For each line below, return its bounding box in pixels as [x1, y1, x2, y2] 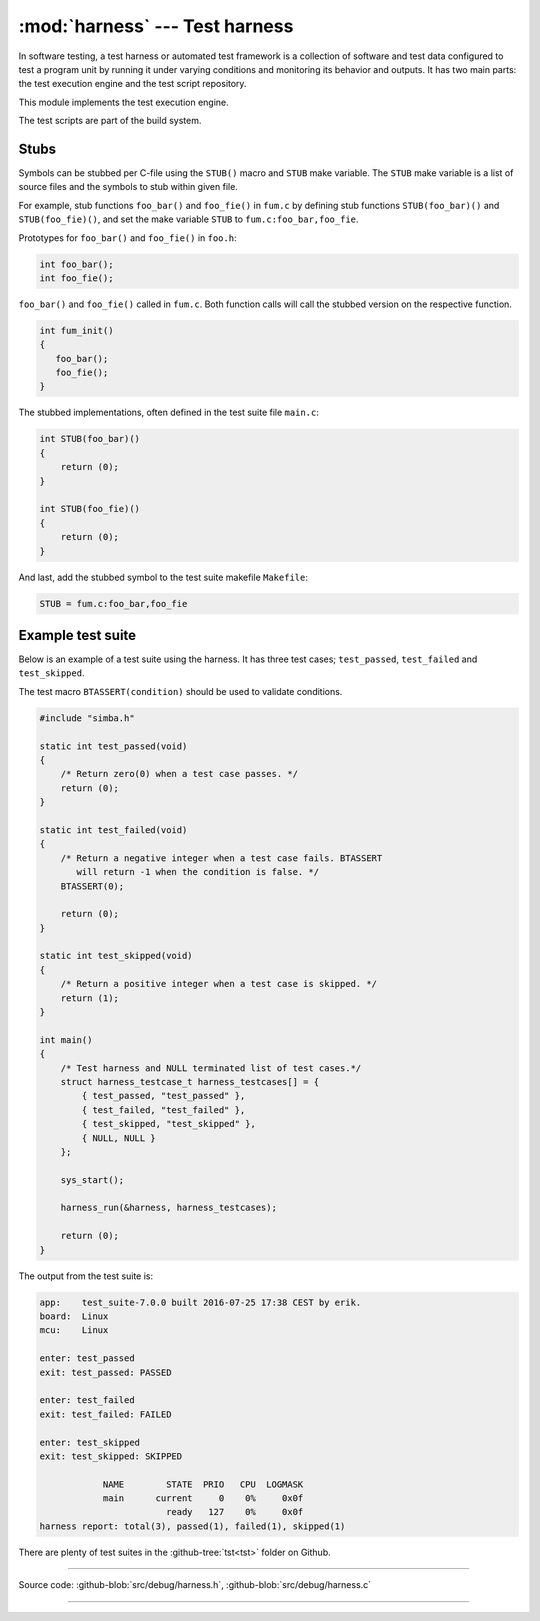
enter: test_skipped [39, 1436, 140, 1448]
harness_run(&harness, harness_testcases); [60, 1202, 277, 1214]
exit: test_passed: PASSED [39, 1366, 172, 1378]
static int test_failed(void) [39, 824, 188, 835]
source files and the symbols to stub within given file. [18, 181, 239, 193]
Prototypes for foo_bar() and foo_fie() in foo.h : [18, 231, 237, 244]
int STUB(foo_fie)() [39, 503, 140, 515]
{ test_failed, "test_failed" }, [81, 1104, 246, 1115]
